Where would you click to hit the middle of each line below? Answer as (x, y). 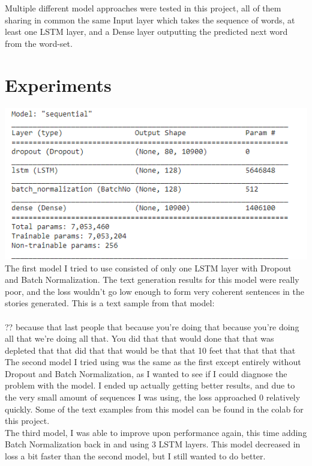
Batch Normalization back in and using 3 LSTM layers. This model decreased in (153, 444)
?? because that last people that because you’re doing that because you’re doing (152, 326)
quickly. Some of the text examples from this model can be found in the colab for (154, 409)
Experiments (58, 84)
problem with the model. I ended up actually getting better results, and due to (150, 385)
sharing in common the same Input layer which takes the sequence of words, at (150, 20)
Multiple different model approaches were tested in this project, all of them (143, 8)
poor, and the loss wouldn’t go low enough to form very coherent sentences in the (154, 291)
